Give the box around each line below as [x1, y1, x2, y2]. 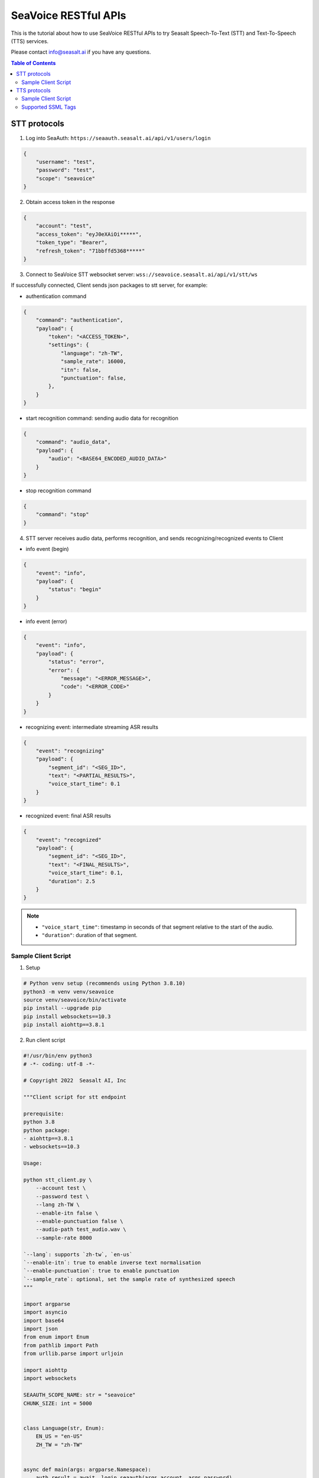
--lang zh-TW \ [35, 1201, 80, 1208]
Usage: [23, 1160, 43, 1167]
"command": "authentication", [35, 317, 123, 323]
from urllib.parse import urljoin [23, 1350, 123, 1357]
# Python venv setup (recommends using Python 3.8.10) [23, 980, 185, 987]
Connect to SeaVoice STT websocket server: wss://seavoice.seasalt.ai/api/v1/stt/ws [25, 271, 258, 278]
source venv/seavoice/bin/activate [23, 997, 126, 1003]
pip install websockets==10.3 [23, 1013, 111, 1020]
